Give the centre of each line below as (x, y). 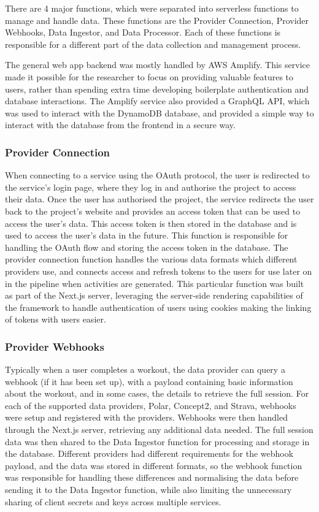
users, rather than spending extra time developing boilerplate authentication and (157, 89)
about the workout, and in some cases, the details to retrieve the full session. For (157, 393)
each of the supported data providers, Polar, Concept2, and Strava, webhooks (151, 405)
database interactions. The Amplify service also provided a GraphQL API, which (157, 101)
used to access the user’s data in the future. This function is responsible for (147, 235)
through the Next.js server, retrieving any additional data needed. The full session (159, 430)
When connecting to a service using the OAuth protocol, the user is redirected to (157, 175)
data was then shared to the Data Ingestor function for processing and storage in (157, 441)
